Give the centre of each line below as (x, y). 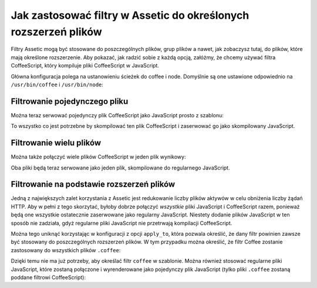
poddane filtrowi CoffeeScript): (48, 277)
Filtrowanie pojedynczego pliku (70, 101)
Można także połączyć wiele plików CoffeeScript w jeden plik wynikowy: (98, 157)
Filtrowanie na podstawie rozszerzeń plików (93, 184)
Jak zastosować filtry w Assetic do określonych (130, 15)
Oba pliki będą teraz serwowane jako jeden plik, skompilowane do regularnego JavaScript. (120, 168)
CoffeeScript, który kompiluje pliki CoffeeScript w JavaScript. (85, 66)
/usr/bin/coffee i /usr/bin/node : (57, 84)
